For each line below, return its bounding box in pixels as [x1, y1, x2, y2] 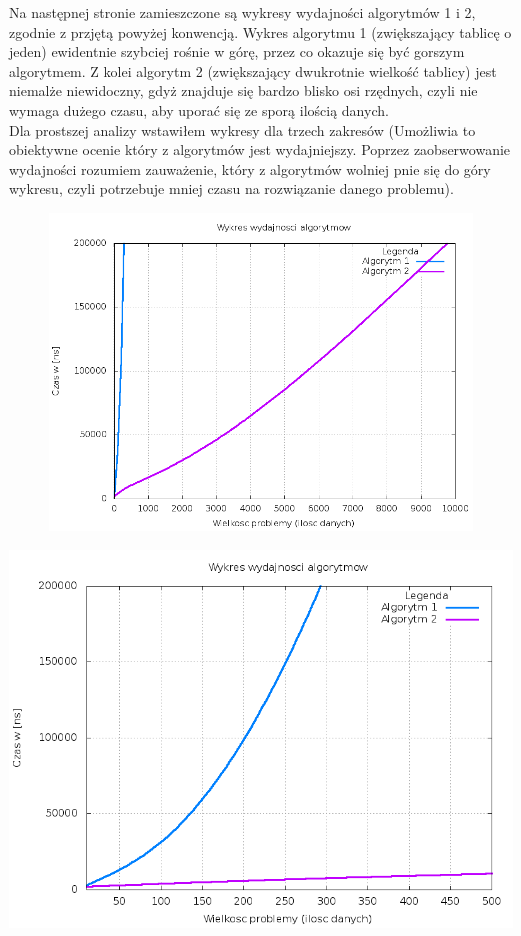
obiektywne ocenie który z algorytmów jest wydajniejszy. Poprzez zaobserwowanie [9, 139, 511, 160]
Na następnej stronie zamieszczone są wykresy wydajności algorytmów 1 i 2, [9, 2, 476, 22]
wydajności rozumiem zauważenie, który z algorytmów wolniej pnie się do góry [9, 158, 491, 179]
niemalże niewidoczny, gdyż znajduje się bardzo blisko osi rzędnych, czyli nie [9, 80, 478, 101]
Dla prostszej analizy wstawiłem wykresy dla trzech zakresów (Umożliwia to [9, 119, 476, 140]
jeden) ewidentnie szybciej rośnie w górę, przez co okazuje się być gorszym [9, 41, 465, 62]
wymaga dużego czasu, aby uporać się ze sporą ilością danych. [9, 99, 389, 120]
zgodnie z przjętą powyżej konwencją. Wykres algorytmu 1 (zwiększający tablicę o [9, 21, 512, 42]
